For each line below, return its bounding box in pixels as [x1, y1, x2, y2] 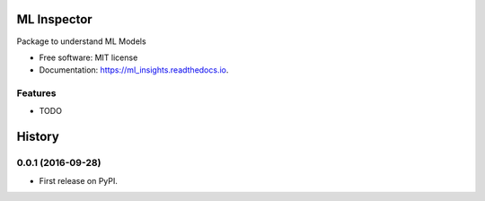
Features [16, 87, 57, 100]
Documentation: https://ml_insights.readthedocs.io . [39, 65, 229, 75]
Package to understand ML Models [16, 36, 147, 47]
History [16, 129, 60, 144]
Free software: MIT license [39, 52, 138, 63]
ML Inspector [16, 12, 93, 27]
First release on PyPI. [39, 175, 119, 186]
